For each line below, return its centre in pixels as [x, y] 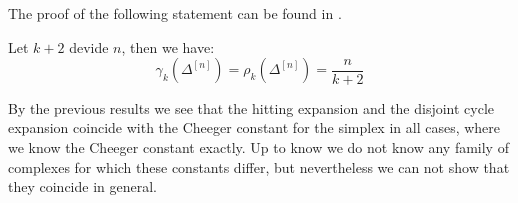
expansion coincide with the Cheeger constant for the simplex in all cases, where [254, 127]
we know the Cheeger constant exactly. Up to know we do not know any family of [258, 146]
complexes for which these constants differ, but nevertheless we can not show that [259, 166]
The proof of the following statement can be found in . [175, 13]
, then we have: [168, 46]
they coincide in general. [82, 186]
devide [89, 46]
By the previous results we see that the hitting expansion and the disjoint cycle [251, 107]
